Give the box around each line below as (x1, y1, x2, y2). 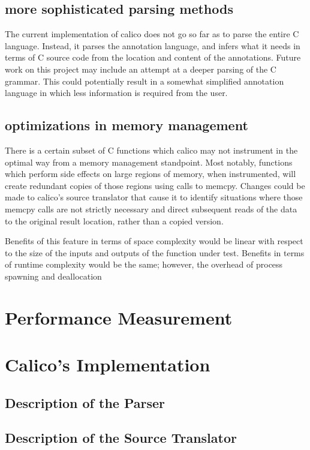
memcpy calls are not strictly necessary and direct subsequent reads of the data (5, 202, 297, 215)
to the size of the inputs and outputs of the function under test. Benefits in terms (5, 246, 305, 259)
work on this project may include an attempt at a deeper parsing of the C (5, 62, 276, 75)
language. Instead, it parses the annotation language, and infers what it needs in (5, 39, 300, 52)
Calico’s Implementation (5, 352, 210, 377)
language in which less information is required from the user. (5, 86, 228, 99)
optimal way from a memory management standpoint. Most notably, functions (5, 155, 293, 168)
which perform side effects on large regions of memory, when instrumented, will (5, 167, 296, 180)
